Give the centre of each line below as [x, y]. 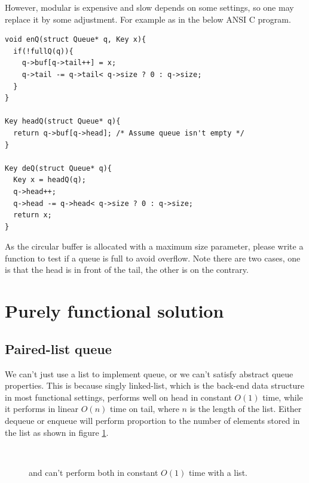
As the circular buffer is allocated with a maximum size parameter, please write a [154, 246]
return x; [33, 215]
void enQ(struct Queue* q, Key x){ [76, 40]
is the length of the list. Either [246, 409]
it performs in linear [42, 409]
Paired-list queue [58, 348]
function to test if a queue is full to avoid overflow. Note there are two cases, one [153, 258]
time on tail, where [144, 409]
